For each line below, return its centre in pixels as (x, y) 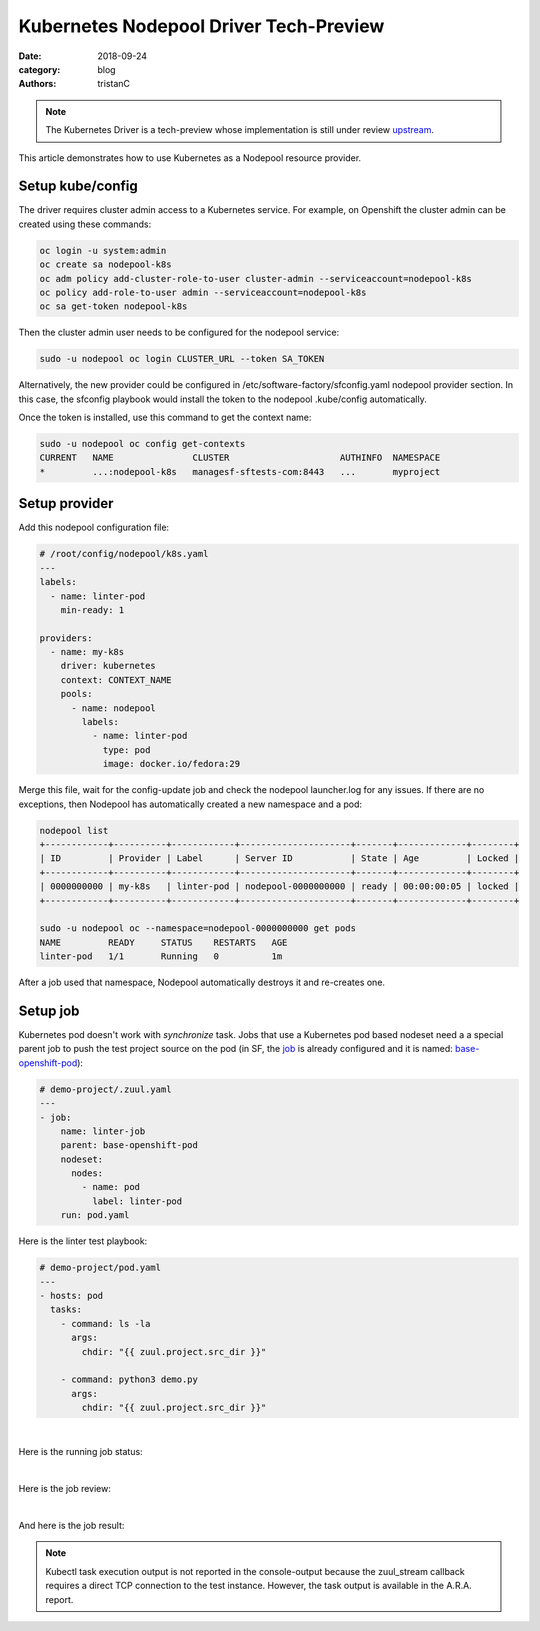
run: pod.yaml (95, 1215)
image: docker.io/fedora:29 (171, 764)
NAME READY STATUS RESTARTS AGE (163, 942)
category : (39, 69)
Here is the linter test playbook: (83, 1241)
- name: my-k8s (87, 652)
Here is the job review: (65, 1489)
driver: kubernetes (108, 666)
